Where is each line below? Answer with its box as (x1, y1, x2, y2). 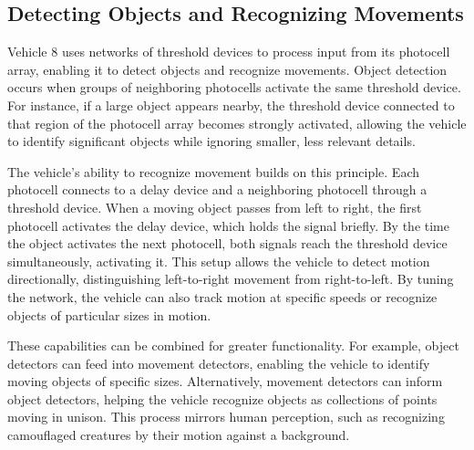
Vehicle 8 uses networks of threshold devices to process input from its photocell (7, 42, 450, 61)
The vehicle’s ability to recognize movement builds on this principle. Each (7, 162, 419, 181)
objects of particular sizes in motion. (7, 305, 211, 324)
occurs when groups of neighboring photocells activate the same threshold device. (7, 78, 461, 97)
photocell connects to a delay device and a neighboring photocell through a (7, 180, 428, 199)
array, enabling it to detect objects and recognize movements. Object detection (7, 59, 448, 78)
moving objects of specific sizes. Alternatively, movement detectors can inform (7, 372, 443, 391)
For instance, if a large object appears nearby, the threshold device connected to (7, 95, 455, 114)
